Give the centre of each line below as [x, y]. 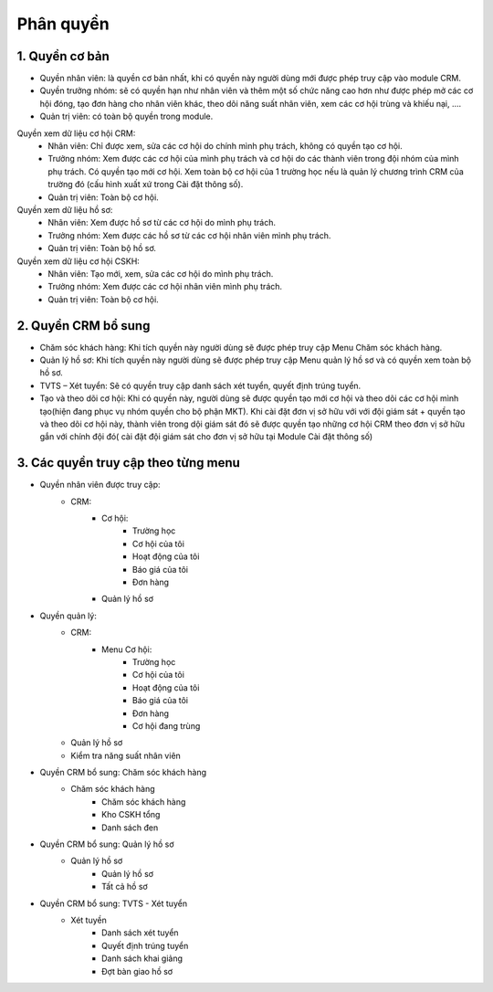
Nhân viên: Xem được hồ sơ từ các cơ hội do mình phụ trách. [162, 223]
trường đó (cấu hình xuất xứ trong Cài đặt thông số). [146, 185]
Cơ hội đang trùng [167, 725]
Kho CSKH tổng [131, 815]
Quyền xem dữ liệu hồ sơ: [65, 209]
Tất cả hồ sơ [125, 887]
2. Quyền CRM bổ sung [84, 326]
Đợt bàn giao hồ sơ [137, 971]
